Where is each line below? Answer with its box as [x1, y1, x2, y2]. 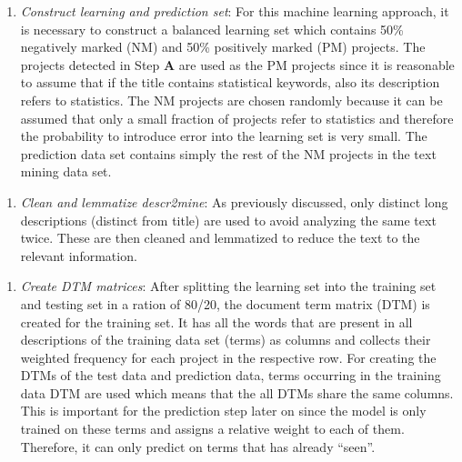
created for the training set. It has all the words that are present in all [20, 312, 413, 331]
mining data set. [20, 162, 112, 181]
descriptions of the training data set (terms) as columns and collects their [20, 330, 431, 349]
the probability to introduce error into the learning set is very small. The [20, 126, 427, 146]
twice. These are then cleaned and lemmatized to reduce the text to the [20, 228, 420, 247]
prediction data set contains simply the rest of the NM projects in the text [20, 144, 437, 163]
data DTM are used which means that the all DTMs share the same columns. [20, 383, 454, 402]
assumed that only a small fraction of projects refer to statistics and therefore [20, 108, 454, 127]
